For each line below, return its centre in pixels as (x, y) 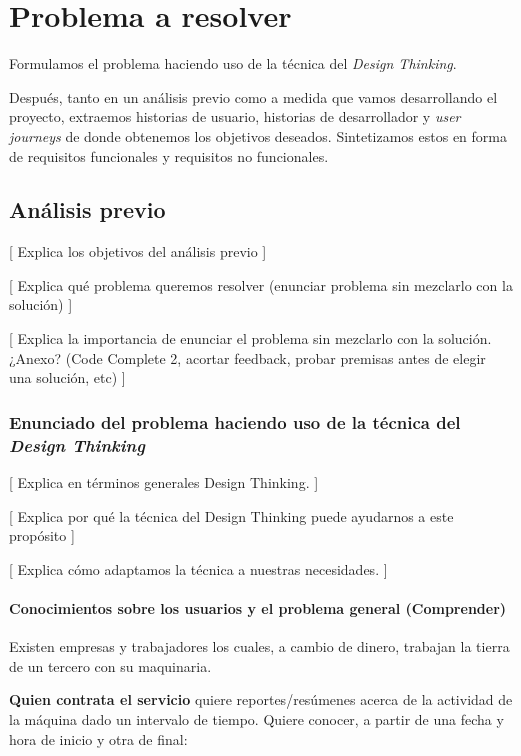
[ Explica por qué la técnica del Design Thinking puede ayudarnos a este (231, 515)
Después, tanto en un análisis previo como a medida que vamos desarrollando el (253, 96)
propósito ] (42, 535)
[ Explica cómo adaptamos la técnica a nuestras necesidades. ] (198, 568)
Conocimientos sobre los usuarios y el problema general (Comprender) (258, 607)
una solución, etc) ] (67, 377)
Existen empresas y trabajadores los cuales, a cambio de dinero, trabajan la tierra (259, 646)
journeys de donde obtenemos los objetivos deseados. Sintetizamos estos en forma (258, 135)
